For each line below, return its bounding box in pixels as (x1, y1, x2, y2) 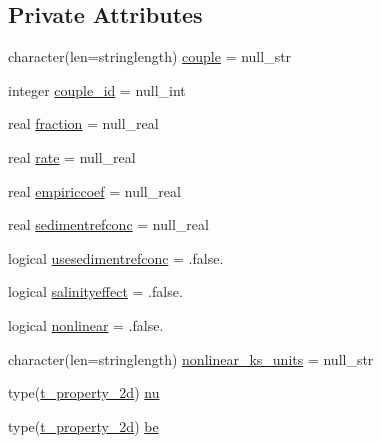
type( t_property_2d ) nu (8, 382, 160, 403)
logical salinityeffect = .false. (8, 281, 183, 302)
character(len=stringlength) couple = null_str (8, 46, 292, 67)
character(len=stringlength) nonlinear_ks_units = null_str (8, 348, 374, 369)
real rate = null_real (8, 146, 136, 167)
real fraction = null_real (8, 113, 159, 134)
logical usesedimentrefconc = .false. (8, 247, 224, 268)
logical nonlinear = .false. (8, 314, 164, 335)
